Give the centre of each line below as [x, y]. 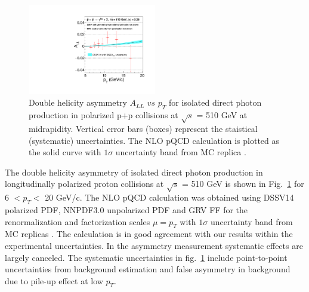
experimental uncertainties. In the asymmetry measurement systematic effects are [154, 245]
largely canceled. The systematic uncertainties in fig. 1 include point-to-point [146, 257]
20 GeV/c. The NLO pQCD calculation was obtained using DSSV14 [169, 197]
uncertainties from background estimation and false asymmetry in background [148, 269]
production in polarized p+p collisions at [103, 115]
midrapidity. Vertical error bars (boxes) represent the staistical [143, 128]
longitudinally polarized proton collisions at [84, 184]
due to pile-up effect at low [54, 280]
